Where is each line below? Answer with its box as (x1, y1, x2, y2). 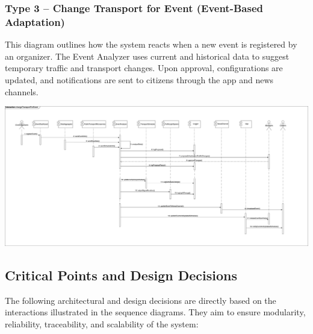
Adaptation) (5, 14, 65, 29)
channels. (5, 85, 39, 98)
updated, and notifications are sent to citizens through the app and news (5, 73, 274, 86)
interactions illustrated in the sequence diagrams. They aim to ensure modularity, (5, 306, 306, 318)
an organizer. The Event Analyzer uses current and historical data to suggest (5, 49, 290, 62)
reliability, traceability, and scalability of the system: (5, 317, 199, 330)
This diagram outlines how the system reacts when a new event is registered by (5, 38, 297, 51)
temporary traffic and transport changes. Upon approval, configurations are (5, 61, 283, 74)
